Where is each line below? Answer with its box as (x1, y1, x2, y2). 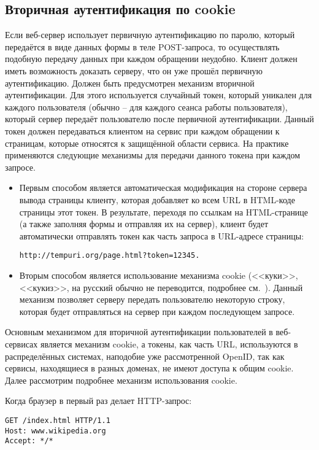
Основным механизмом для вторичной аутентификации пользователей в (5, 325, 273, 338)
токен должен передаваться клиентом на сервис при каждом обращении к (5, 124, 280, 137)
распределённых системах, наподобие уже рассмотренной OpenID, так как (5, 349, 285, 362)
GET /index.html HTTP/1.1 (5, 416, 110, 425)
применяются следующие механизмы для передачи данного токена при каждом (5, 149, 301, 161)
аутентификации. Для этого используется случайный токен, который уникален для (5, 88, 312, 101)
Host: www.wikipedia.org (5, 426, 106, 435)
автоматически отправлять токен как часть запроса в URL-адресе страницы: (19, 229, 304, 242)
